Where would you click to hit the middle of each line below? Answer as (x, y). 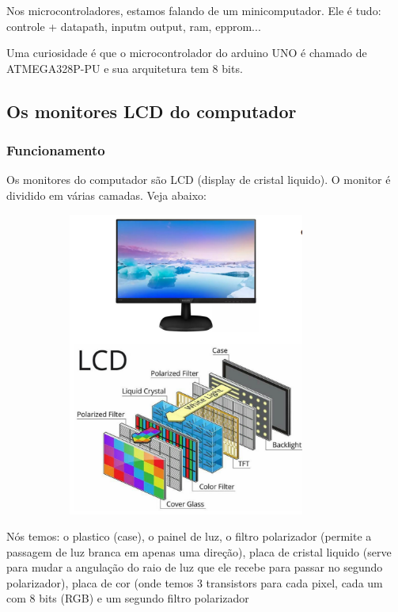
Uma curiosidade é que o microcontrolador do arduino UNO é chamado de (187, 53)
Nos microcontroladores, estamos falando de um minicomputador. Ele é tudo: (194, 10)
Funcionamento (56, 150)
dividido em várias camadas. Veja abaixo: (106, 195)
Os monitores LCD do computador (152, 111)
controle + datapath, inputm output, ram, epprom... (134, 26)
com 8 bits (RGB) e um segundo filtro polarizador (128, 598)
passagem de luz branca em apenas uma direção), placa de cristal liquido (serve (199, 551)
